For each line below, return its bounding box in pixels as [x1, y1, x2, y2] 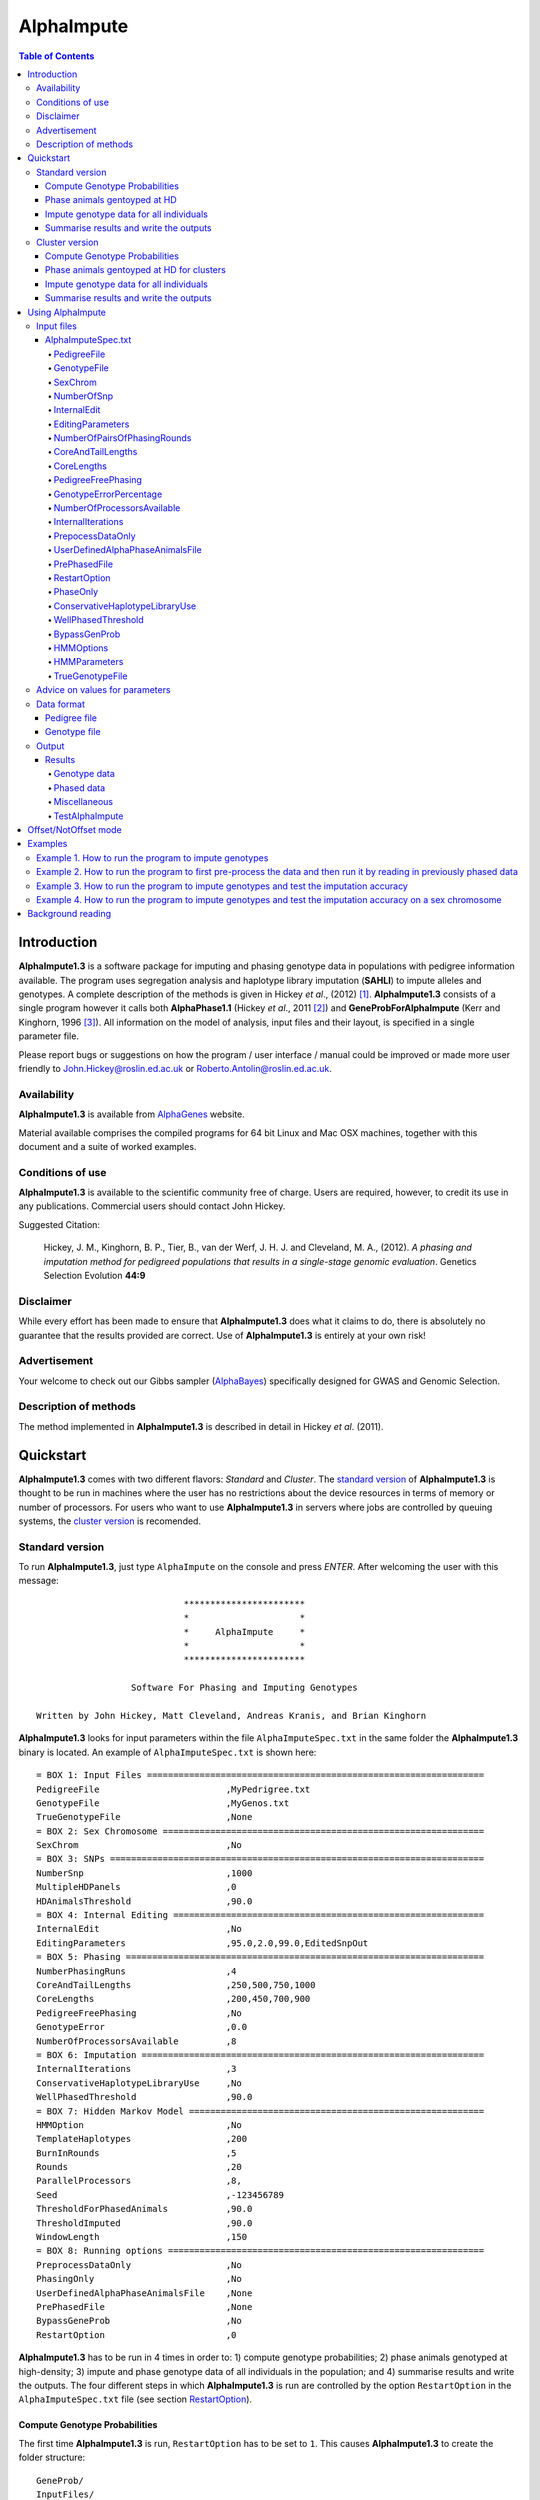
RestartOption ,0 [36, 2329, 237, 2340]
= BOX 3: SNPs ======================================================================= [36, 1853, 485, 1865]
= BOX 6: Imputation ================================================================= [36, 2049, 485, 2060]
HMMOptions [53, 641, 109, 654]
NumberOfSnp [53, 390, 114, 402]
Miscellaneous [53, 796, 114, 808]
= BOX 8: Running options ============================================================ [36, 2245, 485, 2257]
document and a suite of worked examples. [18, 1140, 197, 1152]
